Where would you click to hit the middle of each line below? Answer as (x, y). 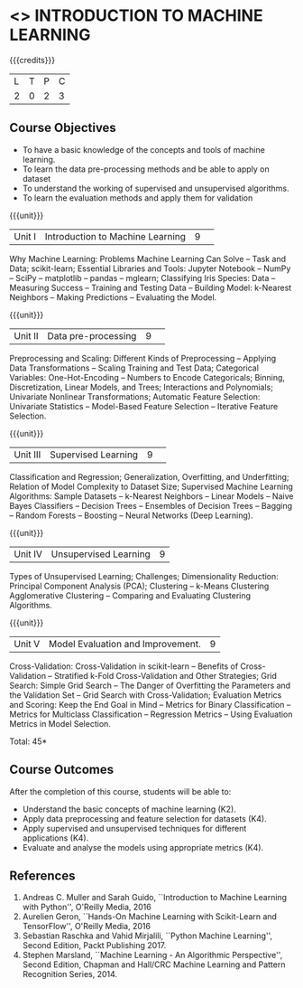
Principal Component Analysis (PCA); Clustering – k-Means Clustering (139, 586)
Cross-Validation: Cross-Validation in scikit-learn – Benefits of (124, 666)
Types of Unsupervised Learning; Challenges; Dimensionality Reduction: (144, 576)
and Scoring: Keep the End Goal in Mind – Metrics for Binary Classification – (150, 704)
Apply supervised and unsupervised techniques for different (134, 828)
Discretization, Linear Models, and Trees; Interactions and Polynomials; (141, 387)
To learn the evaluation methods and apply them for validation (138, 198)
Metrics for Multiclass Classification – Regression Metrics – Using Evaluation (151, 714)
